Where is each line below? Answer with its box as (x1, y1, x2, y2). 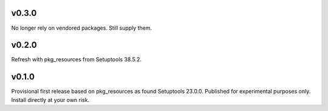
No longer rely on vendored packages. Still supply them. (11, 24, 152, 32)
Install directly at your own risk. (11, 96, 90, 103)
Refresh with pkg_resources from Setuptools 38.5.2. (11, 56, 142, 63)
